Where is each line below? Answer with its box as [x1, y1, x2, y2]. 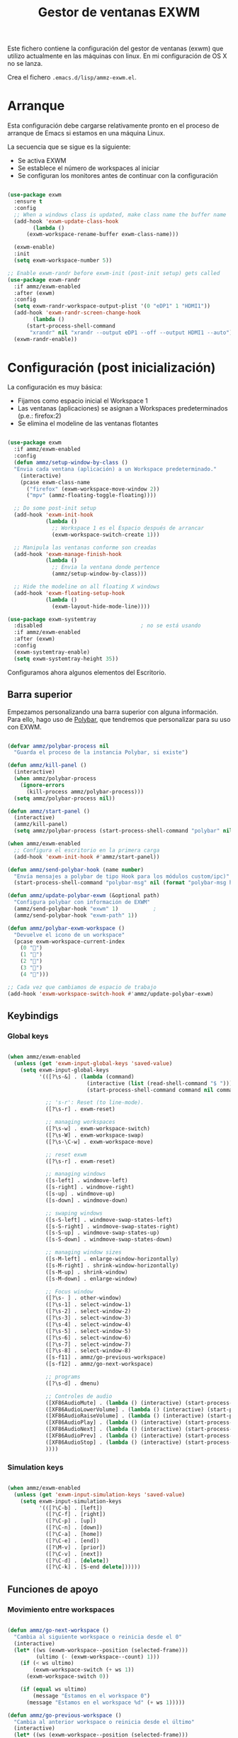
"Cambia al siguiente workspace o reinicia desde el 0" [13, 1633, 182, 1640]
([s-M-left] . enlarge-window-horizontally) [45, 1256, 179, 1263]
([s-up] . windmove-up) [45, 1191, 115, 1198]
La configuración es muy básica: [7, 383, 103, 391]
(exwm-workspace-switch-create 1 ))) [52, 531, 160, 538]
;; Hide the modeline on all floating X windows [13, 583, 160, 591]
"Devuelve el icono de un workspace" [13, 931, 125, 938]
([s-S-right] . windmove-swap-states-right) [45, 1222, 179, 1230]
